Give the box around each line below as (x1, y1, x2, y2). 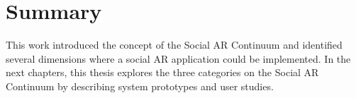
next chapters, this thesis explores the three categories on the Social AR (6, 65, 319, 80)
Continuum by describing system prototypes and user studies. (6, 78, 274, 93)
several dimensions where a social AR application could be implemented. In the (6, 51, 351, 66)
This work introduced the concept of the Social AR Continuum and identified (6, 37, 343, 52)
